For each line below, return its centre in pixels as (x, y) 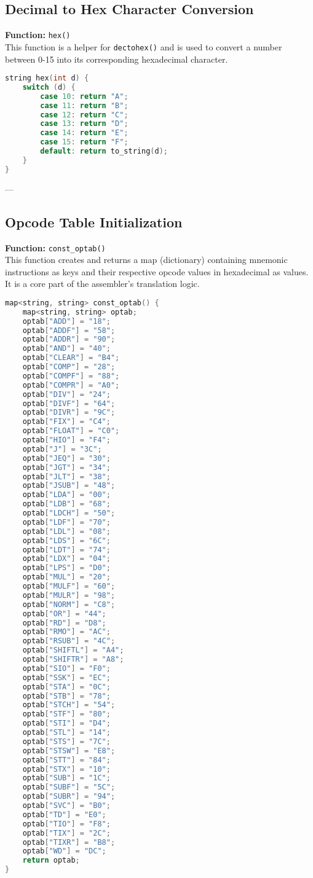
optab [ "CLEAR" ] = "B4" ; (71, 358)
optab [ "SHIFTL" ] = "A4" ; (73, 650)
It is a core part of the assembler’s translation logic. (102, 284)
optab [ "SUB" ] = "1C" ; (66, 778)
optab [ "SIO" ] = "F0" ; (66, 668)
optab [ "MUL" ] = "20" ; (66, 577)
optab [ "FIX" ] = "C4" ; (66, 422)
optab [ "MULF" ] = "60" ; (69, 586)
